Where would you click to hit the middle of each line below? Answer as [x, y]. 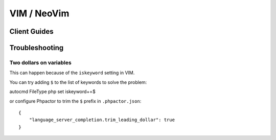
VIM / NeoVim [39, 13]
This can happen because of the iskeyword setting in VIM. [72, 73]
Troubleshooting [37, 48]
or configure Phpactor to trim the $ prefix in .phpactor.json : [75, 101]
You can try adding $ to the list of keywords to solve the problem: [78, 82]
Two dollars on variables [40, 62]
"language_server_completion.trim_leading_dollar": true [102, 120]
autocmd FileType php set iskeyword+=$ [52, 91]
